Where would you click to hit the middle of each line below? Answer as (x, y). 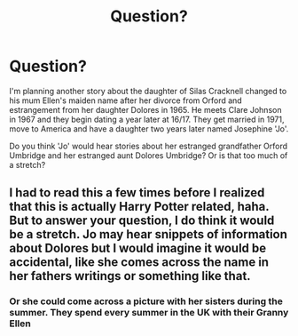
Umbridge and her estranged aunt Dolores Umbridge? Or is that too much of (149, 155)
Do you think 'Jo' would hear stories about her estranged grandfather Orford (149, 146)
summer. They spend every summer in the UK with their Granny (149, 313)
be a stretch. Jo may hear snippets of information (149, 234)
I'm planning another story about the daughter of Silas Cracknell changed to (148, 91)
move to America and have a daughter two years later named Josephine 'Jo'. (149, 128)
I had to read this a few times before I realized (137, 193)
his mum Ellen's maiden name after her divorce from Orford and (125, 100)
